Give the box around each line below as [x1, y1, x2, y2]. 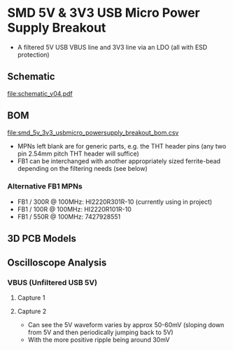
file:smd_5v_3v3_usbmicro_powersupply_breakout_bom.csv [7, 128, 179, 137]
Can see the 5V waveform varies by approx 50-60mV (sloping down [27, 320, 225, 329]
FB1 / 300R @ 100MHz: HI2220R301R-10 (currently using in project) [17, 198, 213, 206]
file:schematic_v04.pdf [7, 89, 73, 97]
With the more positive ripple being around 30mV [27, 335, 170, 344]
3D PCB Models [7, 233, 77, 245]
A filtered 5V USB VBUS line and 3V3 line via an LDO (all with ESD [17, 43, 208, 51]
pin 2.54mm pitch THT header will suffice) [17, 149, 140, 158]
